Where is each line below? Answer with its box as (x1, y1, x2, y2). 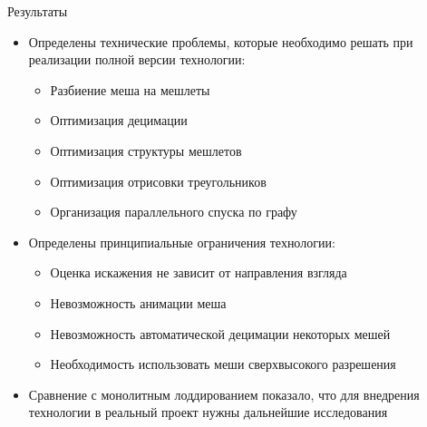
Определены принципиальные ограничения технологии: (28, 232, 335, 251)
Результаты (7, 2, 68, 20)
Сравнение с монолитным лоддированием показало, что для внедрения (28, 384, 420, 403)
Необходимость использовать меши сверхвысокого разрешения (50, 354, 396, 374)
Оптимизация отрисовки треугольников (50, 171, 267, 190)
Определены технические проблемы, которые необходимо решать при (28, 32, 413, 51)
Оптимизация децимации (50, 111, 188, 130)
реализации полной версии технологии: (28, 50, 246, 69)
